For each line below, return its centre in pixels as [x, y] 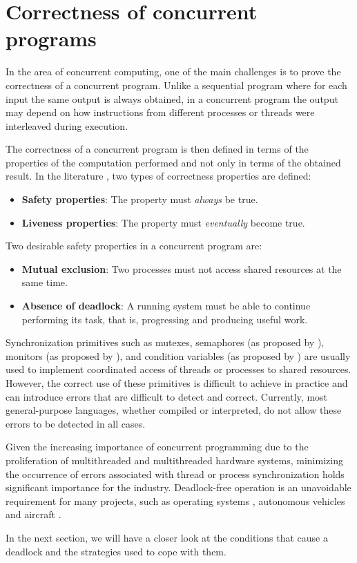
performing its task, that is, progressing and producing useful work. [165, 319]
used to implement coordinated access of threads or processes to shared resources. [178, 369]
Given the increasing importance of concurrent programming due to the [157, 447]
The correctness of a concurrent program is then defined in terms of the [157, 149]
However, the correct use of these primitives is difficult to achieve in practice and [177, 383]
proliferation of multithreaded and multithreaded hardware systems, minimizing [174, 460]
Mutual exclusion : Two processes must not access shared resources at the [182, 268]
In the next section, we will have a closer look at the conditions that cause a [167, 537]
